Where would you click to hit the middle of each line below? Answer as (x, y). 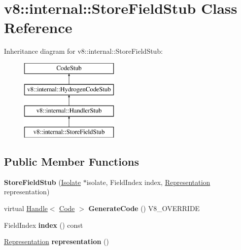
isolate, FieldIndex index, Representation (148, 182)
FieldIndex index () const (44, 225)
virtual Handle (26, 208)
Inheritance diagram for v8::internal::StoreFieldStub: (84, 51)
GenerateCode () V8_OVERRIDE (144, 208)
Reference (38, 27)
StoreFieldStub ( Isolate (42, 182)
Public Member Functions (71, 161)
